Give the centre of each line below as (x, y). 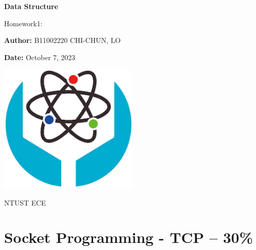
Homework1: (23, 23)
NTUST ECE (25, 202)
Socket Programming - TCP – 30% (129, 237)
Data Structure (31, 6)
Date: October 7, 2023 (40, 57)
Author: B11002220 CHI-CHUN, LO (62, 40)
